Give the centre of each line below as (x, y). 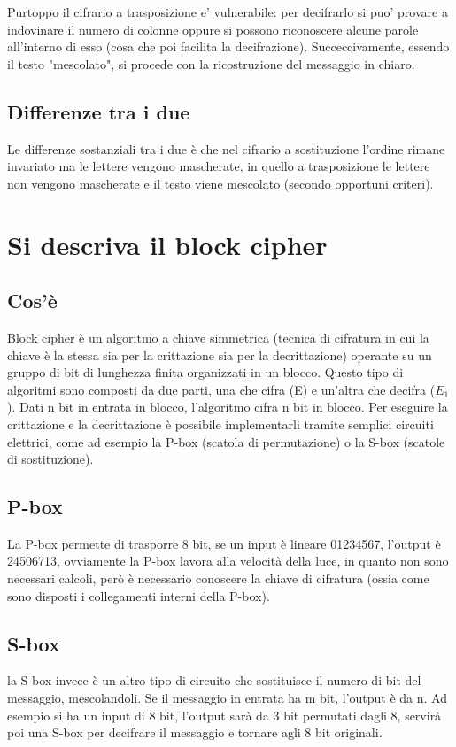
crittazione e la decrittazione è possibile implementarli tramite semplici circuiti (220, 424)
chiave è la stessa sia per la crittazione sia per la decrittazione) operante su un (220, 354)
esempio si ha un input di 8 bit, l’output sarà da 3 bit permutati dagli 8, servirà (224, 715)
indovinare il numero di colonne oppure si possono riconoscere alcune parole (213, 29)
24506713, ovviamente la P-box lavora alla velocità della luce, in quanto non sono (228, 561)
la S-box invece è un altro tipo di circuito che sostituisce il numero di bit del (214, 680)
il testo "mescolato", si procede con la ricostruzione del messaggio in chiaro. (211, 63)
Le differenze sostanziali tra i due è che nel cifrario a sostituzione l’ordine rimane (226, 148)
